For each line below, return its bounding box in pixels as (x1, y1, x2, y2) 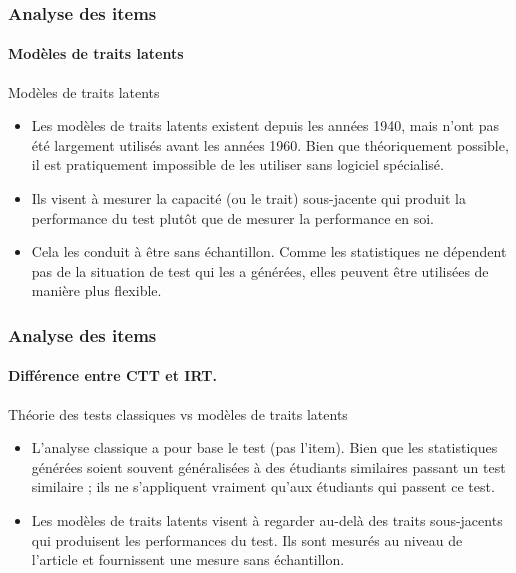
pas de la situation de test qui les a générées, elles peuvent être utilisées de (31, 260, 489, 281)
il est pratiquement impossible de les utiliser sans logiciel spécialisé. (31, 154, 444, 175)
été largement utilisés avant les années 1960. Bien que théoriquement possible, (31, 134, 509, 155)
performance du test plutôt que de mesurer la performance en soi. (31, 207, 434, 228)
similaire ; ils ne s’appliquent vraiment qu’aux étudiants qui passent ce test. (31, 476, 495, 497)
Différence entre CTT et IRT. (8, 365, 217, 386)
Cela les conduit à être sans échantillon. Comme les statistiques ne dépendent (31, 241, 507, 262)
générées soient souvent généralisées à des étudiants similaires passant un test (31, 456, 506, 477)
